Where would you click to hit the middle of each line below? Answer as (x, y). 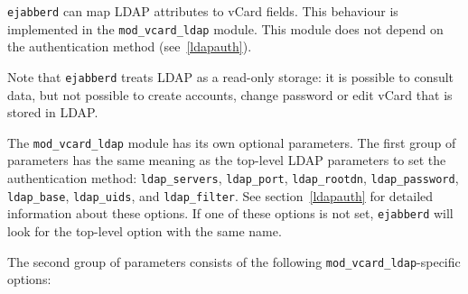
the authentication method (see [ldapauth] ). (130, 46)
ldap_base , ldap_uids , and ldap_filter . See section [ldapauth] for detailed (220, 195)
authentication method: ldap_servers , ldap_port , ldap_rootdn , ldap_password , (233, 178)
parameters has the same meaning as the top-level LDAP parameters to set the (227, 160)
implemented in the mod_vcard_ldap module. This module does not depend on (225, 28)
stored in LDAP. (53, 112)
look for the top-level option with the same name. (145, 230)
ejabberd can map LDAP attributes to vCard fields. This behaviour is (203, 11)
